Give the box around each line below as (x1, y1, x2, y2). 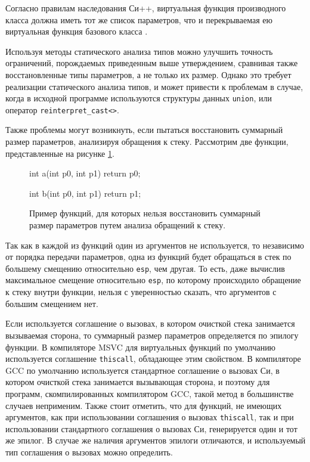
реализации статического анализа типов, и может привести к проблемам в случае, (5, 80, 303, 92)
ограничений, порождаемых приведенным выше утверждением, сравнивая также (5, 57, 298, 69)
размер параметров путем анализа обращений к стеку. (29, 219, 226, 231)
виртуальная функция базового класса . (5, 25, 148, 38)
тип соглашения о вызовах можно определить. (5, 445, 173, 458)
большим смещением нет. (5, 297, 98, 309)
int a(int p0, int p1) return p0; (29, 167, 141, 179)
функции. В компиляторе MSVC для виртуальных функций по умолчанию (5, 340, 276, 353)
